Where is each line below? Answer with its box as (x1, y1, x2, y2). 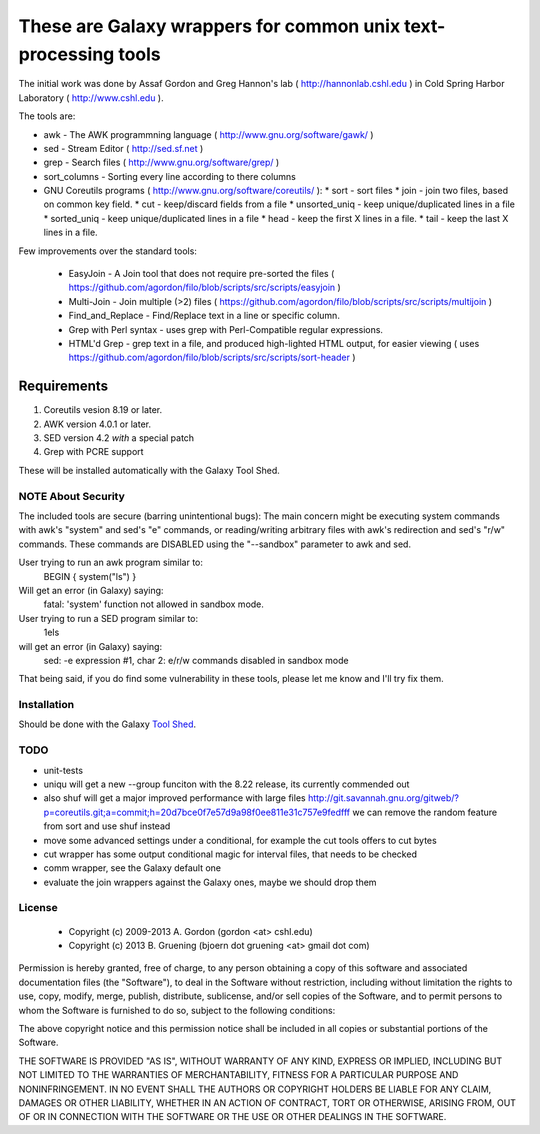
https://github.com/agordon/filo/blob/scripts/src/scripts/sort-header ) (68, 351, 356, 364)
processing (18, 43, 115, 65)
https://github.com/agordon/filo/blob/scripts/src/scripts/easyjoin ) (68, 281, 342, 294)
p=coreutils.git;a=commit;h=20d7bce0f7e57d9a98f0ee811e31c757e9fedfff (43, 806, 351, 818)
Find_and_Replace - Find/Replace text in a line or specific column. (68, 310, 340, 322)
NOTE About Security (18, 489, 125, 503)
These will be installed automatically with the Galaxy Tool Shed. (18, 464, 280, 476)
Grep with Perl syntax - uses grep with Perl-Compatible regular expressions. (68, 323, 384, 335)
